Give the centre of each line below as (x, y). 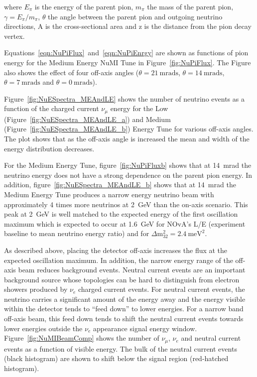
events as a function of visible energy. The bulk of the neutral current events (121, 348)
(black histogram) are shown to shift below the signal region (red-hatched (116, 358)
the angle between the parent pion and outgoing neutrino (135, 16)
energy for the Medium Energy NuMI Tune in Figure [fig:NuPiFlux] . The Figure (128, 62)
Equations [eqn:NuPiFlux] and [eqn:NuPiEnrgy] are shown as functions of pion (126, 53)
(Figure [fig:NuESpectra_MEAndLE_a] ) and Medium (87, 119)
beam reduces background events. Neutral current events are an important (132, 270)
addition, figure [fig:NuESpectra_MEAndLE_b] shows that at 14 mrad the (120, 185)
